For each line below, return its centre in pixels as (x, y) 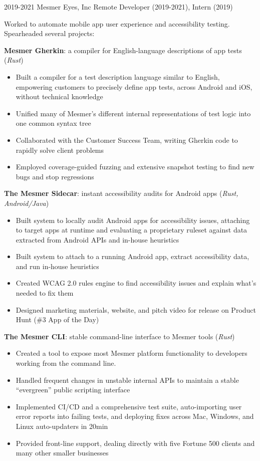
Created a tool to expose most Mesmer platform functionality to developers (132, 353)
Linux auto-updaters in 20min (62, 426)
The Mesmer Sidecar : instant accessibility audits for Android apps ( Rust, (121, 193)
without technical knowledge (59, 96)
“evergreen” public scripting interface (73, 390)
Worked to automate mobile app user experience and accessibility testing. (117, 23)
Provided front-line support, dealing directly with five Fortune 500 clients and (135, 443)
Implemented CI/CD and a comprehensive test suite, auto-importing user (129, 406)
